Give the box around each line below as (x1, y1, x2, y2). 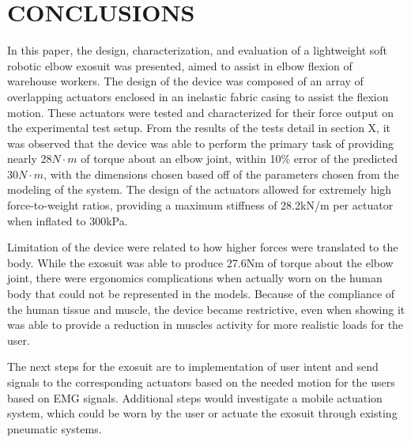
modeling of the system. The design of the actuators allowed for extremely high (7, 181, 392, 198)
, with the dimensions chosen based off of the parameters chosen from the (43, 165, 399, 182)
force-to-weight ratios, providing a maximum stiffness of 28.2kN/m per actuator (7, 197, 394, 213)
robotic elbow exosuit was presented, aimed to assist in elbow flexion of (7, 57, 353, 74)
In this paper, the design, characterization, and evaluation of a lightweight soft (7, 42, 388, 59)
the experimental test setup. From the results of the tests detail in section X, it (7, 119, 390, 136)
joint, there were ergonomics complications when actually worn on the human (7, 270, 383, 286)
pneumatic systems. (7, 420, 102, 436)
